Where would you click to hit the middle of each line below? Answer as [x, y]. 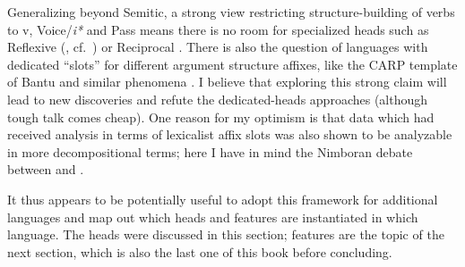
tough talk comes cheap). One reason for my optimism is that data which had [221, 117]
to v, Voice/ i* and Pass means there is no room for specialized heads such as [218, 29]
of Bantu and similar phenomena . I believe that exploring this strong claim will [227, 82]
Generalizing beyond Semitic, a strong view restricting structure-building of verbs [231, 12]
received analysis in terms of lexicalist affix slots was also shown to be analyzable [230, 134]
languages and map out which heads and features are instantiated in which [213, 217]
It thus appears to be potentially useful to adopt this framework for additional [223, 199]
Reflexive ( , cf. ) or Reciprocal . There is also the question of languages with [218, 47]
